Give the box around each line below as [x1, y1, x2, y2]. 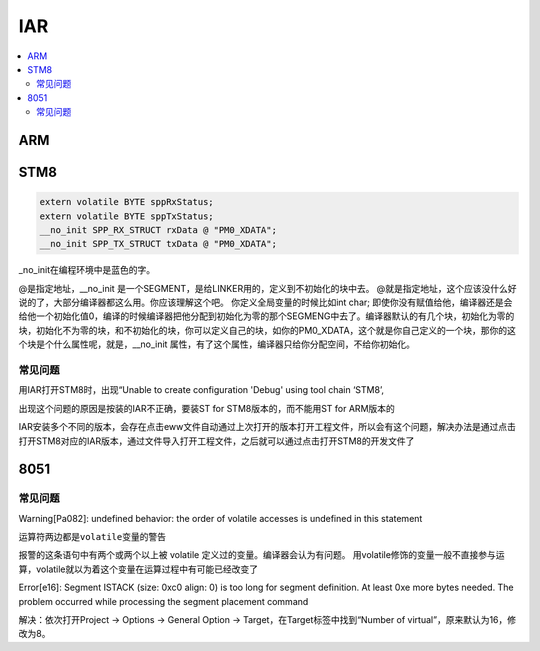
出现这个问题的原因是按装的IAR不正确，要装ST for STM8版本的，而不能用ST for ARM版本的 [18, 402, 395, 414]
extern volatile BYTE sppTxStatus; [39, 210, 214, 222]
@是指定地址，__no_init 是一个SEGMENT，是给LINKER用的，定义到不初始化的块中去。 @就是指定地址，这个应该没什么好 [18, 282, 517, 294]
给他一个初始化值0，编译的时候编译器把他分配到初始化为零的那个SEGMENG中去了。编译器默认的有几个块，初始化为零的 [18, 310, 515, 322]
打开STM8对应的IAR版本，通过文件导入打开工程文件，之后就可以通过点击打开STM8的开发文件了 [18, 435, 415, 447]
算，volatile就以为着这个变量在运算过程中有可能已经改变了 [18, 563, 259, 575]
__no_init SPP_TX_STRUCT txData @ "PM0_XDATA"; [39, 238, 277, 250]
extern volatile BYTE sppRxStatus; [39, 196, 214, 208]
